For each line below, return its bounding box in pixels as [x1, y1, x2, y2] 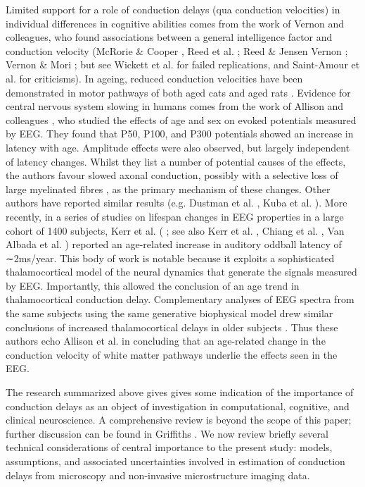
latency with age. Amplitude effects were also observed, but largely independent [6, 140, 350, 154]
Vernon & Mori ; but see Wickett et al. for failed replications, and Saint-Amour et [6, 57, 360, 72]
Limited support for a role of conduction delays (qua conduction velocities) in [6, 2, 340, 16]
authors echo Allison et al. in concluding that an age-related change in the [6, 333, 326, 348]
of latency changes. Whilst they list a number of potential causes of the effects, [6, 154, 346, 168]
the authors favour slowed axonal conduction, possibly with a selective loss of [6, 168, 338, 183]
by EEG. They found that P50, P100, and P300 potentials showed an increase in [6, 126, 354, 141]
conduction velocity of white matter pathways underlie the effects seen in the [6, 347, 338, 362]
